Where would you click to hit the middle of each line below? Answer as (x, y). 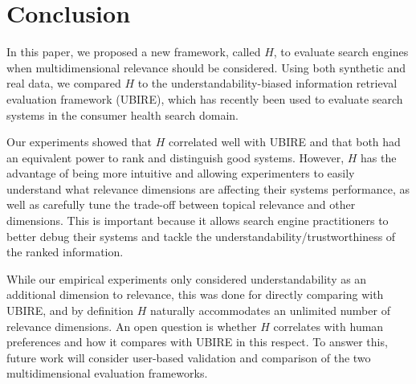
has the (379, 157)
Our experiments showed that (80, 142)
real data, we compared (64, 83)
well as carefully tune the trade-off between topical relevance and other (181, 204)
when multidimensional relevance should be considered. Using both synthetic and (206, 67)
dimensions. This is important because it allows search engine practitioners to (198, 221)
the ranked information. (65, 252)
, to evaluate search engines (341, 52)
